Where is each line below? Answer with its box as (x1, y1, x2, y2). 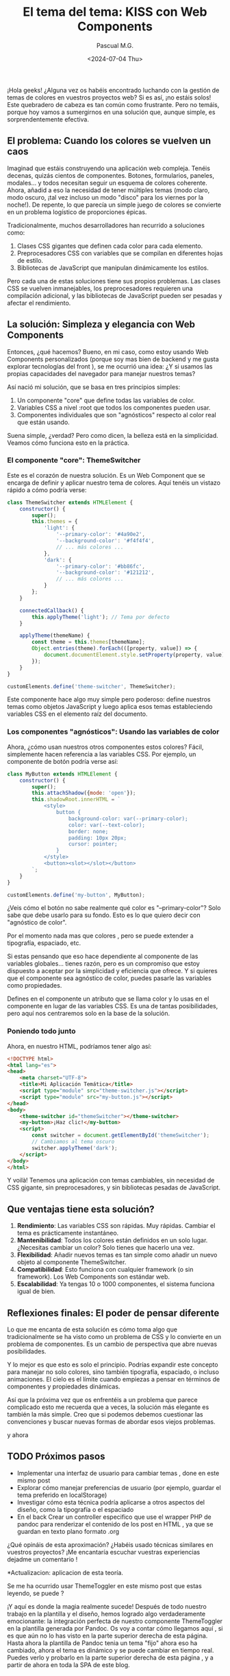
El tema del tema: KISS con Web (23, 4, 207, 20)
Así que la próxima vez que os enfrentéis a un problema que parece (7, 1396, 198, 1404)
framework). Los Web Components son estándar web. (16, 1272, 170, 1281)
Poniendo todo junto (7, 1027, 77, 1036)
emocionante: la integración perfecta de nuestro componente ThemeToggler (7, 1617, 223, 1625)
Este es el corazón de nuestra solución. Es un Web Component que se (7, 471, 205, 479)
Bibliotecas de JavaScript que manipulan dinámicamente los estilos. (16, 264, 209, 272)
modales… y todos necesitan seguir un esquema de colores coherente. (7, 178, 207, 187)
